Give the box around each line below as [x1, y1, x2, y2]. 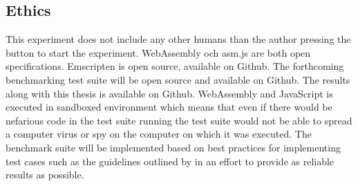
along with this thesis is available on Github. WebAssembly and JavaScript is [6, 86, 333, 100]
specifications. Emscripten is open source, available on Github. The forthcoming [6, 59, 344, 73]
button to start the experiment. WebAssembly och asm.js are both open [6, 45, 311, 59]
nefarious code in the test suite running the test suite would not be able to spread [6, 113, 352, 127]
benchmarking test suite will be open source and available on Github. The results [6, 72, 350, 86]
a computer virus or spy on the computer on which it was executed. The [6, 127, 312, 141]
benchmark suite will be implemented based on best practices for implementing [6, 140, 341, 154]
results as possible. [6, 167, 84, 182]
